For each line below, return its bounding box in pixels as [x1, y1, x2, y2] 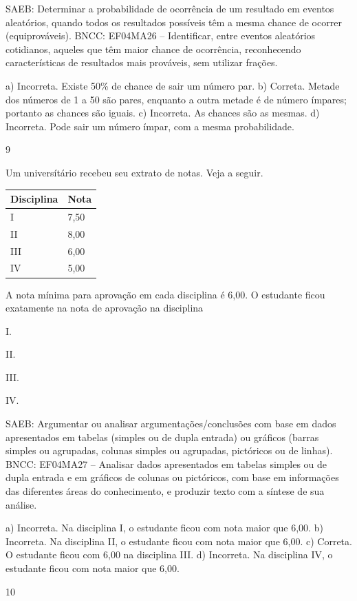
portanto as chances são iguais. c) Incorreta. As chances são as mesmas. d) [6, 105, 320, 120]
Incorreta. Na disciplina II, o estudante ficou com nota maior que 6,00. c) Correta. [6, 533, 352, 548]
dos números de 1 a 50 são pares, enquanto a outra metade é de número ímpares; [6, 92, 347, 106]
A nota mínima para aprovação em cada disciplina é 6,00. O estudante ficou [6, 287, 325, 301]
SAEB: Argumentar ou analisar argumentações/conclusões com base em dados [6, 416, 336, 431]
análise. [6, 497, 37, 511]
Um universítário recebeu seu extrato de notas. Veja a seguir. [6, 165, 263, 179]
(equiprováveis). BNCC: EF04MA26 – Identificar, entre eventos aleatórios [6, 28, 316, 43]
